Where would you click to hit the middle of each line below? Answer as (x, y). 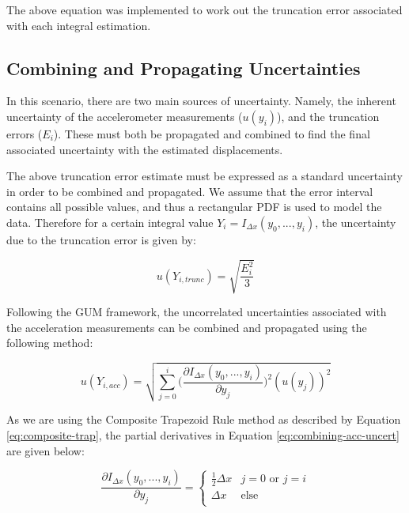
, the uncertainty (356, 222)
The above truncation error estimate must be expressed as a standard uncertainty (204, 176)
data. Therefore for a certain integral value (110, 222)
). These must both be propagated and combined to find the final (212, 133)
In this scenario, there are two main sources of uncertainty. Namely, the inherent (201, 101)
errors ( (25, 133)
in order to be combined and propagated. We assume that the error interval (190, 191)
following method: (50, 343)
